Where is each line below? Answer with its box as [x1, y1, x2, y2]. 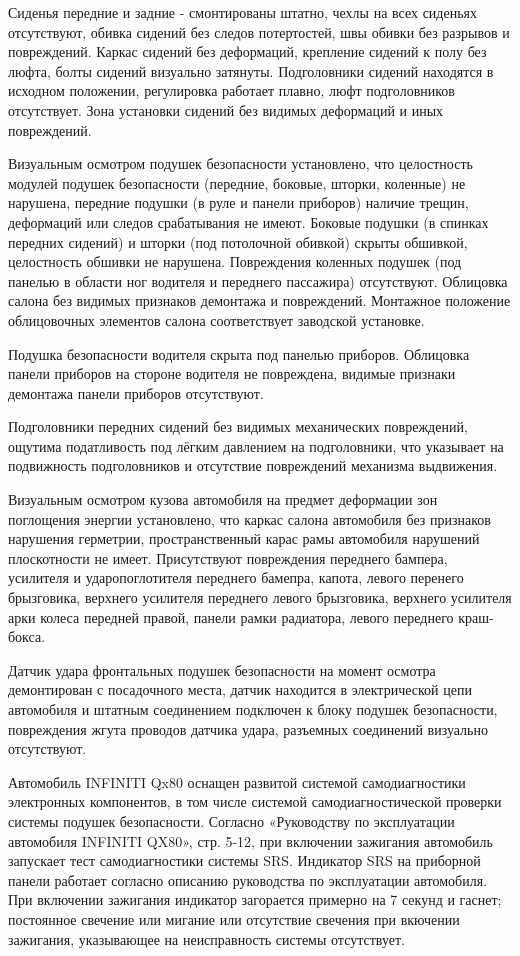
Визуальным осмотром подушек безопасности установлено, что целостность [8, 153, 473, 174]
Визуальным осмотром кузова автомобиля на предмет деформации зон [8, 489, 438, 510]
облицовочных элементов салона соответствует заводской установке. [8, 309, 425, 330]
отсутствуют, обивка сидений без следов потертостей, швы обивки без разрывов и [8, 21, 510, 42]
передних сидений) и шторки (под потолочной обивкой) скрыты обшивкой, [8, 231, 468, 252]
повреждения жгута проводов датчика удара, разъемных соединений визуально [8, 718, 488, 739]
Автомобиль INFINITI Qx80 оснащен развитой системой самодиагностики [8, 771, 466, 792]
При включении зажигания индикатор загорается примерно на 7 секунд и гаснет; [8, 889, 502, 910]
